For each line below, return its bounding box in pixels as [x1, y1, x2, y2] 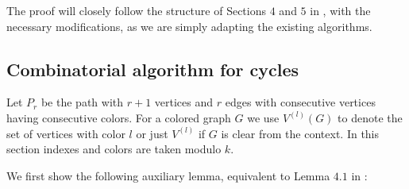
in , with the [310, 2, 371, 18]
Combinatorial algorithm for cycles [6, 56, 299, 81]
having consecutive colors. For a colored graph [6, 109, 231, 125]
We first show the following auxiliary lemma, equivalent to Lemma [6, 167, 330, 183]
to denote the [338, 109, 403, 125]
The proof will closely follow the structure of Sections [6, 2, 267, 18]
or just [136, 125, 168, 141]
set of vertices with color [6, 125, 125, 141]
